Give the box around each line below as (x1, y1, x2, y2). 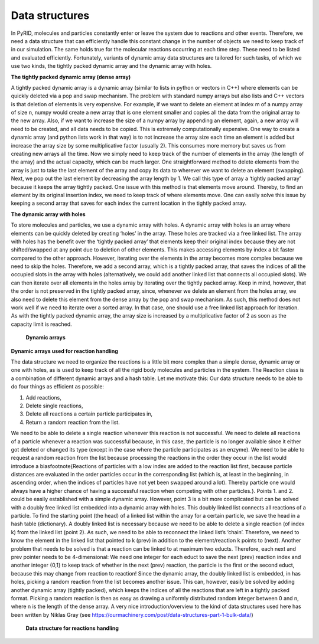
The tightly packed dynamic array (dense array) (11, 73, 131, 80)
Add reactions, (25, 394, 61, 401)
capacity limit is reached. (11, 321, 72, 328)
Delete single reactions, (25, 402, 83, 409)
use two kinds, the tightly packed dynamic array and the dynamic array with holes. (11, 63, 212, 70)
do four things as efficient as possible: (11, 383, 105, 390)
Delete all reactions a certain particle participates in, (25, 410, 153, 417)
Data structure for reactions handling (25, 625, 119, 632)
